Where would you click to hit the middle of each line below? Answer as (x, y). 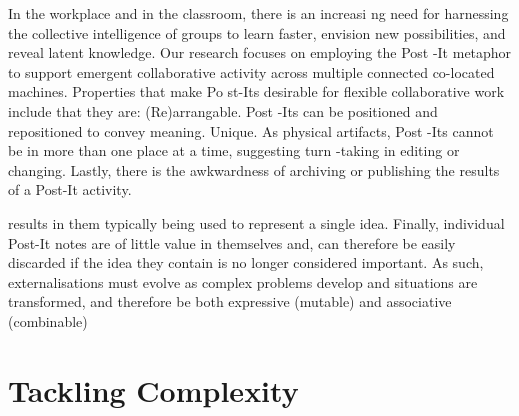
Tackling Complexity (153, 389)
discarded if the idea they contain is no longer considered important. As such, (246, 262)
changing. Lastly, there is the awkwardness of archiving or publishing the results (254, 169)
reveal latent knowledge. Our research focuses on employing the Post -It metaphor (260, 52)
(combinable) (48, 320)
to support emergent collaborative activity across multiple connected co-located (251, 71)
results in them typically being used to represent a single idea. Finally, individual (256, 222)
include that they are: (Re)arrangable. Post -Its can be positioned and (223, 110)
